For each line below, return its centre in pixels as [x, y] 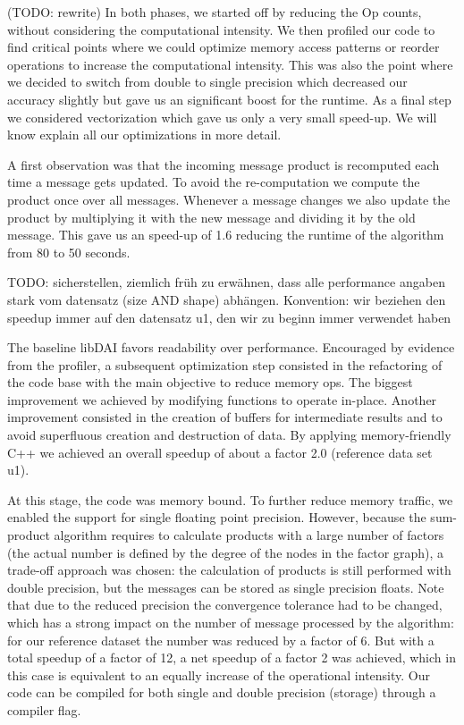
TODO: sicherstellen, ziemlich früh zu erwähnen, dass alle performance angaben [226, 282]
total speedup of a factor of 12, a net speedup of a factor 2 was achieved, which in [232, 658]
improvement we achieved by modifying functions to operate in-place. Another [222, 399]
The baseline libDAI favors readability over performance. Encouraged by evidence [231, 347]
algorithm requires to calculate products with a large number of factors [249, 535]
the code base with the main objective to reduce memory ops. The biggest [210, 382]
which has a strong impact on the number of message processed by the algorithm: [231, 622]
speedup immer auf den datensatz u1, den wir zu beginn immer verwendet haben [229, 317]
